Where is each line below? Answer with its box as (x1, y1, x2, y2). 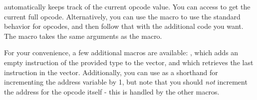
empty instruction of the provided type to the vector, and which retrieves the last (4, 57, 254, 67)
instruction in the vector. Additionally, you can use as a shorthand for (4, 67, 218, 77)
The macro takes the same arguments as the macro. (4, 30, 162, 41)
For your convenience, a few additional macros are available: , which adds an (4, 47, 239, 58)
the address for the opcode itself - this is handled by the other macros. (4, 86, 220, 97)
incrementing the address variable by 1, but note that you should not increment (4, 77, 248, 87)
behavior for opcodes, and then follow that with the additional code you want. (4, 21, 244, 31)
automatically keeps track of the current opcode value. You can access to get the (4, 1, 251, 11)
